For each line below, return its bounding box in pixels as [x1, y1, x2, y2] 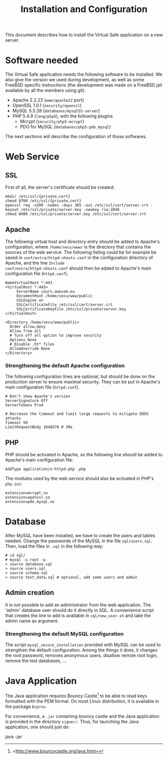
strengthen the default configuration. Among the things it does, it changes [5, 647, 158, 653]
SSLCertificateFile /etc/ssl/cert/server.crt [16, 302, 113, 307]
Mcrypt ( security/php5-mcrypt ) [19, 118, 84, 124]
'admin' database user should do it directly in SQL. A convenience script [5, 607, 154, 613]
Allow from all [9, 328, 41, 333]
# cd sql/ [5, 553, 26, 558]
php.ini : [5, 481, 22, 487]
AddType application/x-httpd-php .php [5, 467, 86, 472]
